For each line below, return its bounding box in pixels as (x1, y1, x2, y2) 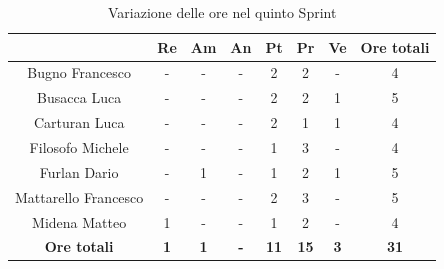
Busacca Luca (37, 87, 122, 108)
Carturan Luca (33, 112, 125, 133)
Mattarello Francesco (15, 186, 144, 207)
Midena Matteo (32, 211, 127, 232)
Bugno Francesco (27, 62, 131, 83)
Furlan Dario (39, 161, 119, 182)
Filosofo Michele (29, 136, 129, 157)
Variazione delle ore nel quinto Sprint (107, 2, 337, 22)
